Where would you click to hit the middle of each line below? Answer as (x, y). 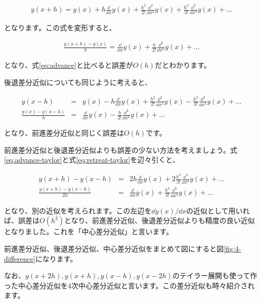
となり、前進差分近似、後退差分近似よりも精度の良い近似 (159, 220)
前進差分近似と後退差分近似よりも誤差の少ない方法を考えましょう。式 (121, 149)
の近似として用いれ (218, 210)
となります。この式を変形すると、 (60, 28)
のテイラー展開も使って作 (215, 275)
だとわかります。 (183, 65)
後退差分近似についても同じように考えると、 (78, 82)
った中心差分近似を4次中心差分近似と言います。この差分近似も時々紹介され (129, 285)
